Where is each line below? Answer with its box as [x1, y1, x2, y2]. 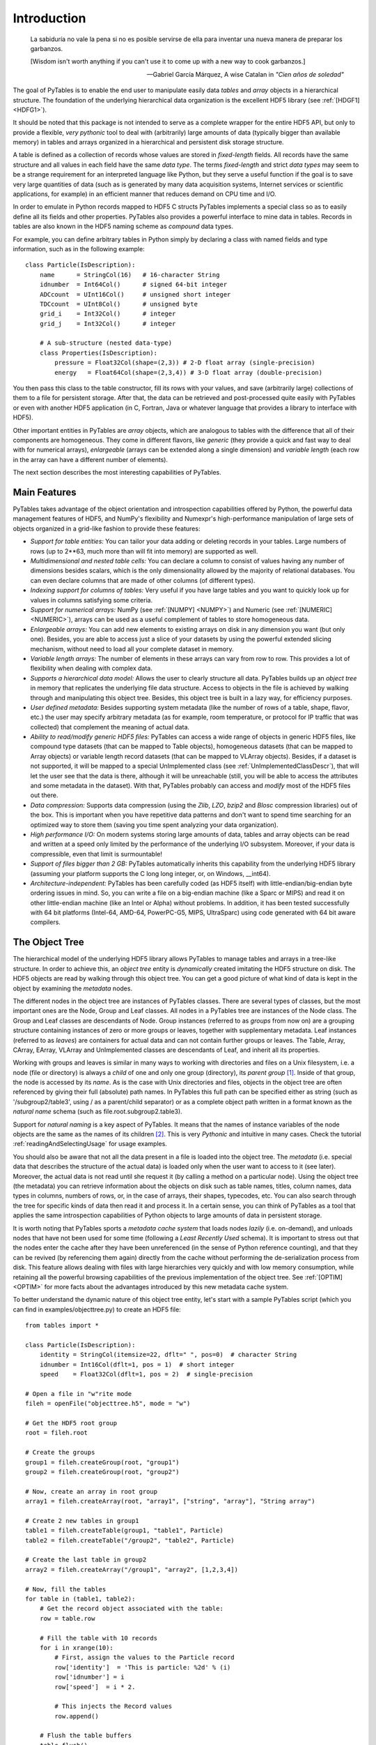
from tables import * [25, 1321, 99, 1330]
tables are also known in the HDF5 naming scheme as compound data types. [13, 222, 233, 230]
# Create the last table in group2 [25, 1556, 147, 1564]
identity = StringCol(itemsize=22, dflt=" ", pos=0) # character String [39, 1351, 297, 1359]
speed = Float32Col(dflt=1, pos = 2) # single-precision [39, 1370, 253, 1379]
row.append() [54, 1712, 99, 1720]
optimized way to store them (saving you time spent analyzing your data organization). [30, 820, 279, 829]
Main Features [13, 486, 77, 498]
